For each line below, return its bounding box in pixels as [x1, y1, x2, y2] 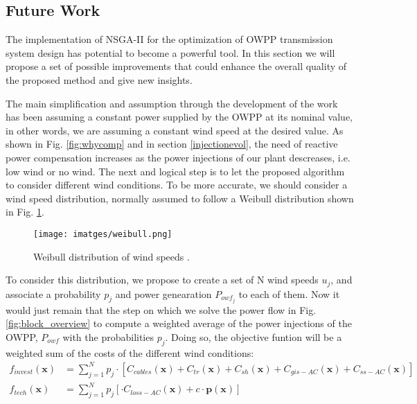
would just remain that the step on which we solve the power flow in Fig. [6, 302, 317, 317]
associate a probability [6, 286, 101, 301]
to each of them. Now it [238, 286, 340, 301]
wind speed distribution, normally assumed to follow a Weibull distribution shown [6, 191, 354, 205]
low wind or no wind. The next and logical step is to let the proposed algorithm [6, 164, 345, 178]
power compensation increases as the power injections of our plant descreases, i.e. [6, 150, 351, 164]
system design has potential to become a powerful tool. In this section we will [6, 45, 335, 60]
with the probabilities [62, 329, 154, 344]
